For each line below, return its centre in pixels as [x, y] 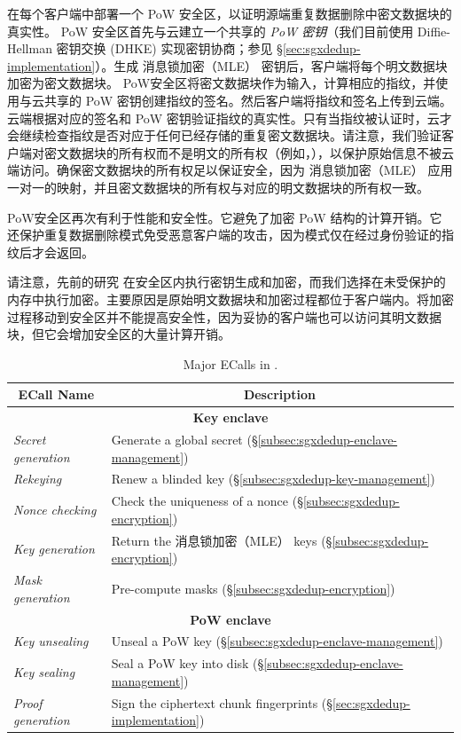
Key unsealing [51, 641]
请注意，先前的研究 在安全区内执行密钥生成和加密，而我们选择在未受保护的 [227, 282]
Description [279, 394]
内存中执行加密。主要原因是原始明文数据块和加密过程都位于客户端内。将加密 [230, 299]
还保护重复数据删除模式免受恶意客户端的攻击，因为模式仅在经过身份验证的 [224, 235]
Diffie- [434, 31]
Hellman [30, 48]
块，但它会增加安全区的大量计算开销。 [119, 334]
